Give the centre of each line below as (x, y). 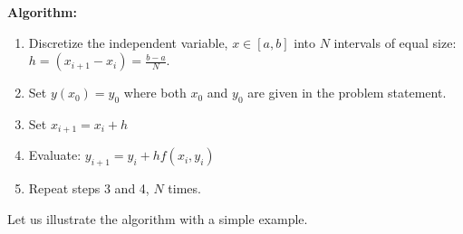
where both (155, 93)
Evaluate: (55, 155)
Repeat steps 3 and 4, (89, 188)
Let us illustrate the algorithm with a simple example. (158, 218)
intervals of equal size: (395, 42)
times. (184, 188)
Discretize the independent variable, (128, 42)
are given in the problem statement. (347, 93)
